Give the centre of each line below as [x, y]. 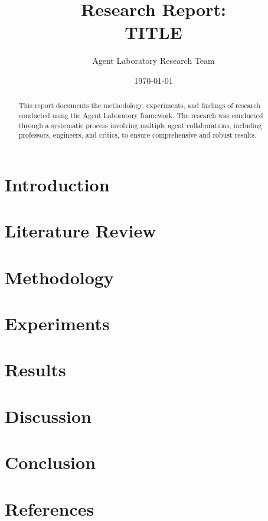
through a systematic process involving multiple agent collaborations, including [140, 125]
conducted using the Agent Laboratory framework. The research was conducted [141, 115]
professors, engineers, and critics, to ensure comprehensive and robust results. [138, 135]
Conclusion [50, 462]
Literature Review [81, 231]
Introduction [57, 184]
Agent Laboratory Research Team [153, 61]
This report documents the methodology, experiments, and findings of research [139, 105]
